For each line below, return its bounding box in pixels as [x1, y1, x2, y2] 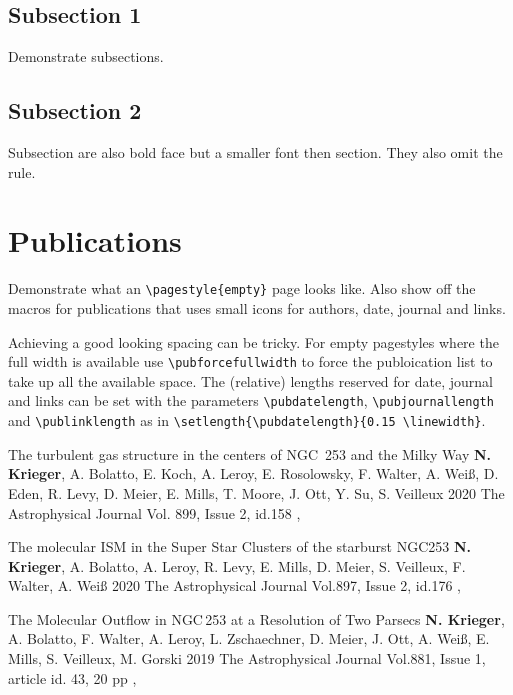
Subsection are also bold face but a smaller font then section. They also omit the [8, 142, 503, 162]
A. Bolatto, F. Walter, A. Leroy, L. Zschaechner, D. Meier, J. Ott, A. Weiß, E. [8, 628, 490, 649]
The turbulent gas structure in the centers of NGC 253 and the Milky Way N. [8, 443, 492, 464]
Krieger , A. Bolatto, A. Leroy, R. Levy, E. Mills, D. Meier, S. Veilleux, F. [8, 555, 466, 576]
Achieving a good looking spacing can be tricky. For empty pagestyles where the [8, 331, 499, 352]
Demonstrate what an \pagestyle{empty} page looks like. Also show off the [8, 278, 476, 299]
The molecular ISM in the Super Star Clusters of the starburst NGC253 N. [8, 536, 472, 557]
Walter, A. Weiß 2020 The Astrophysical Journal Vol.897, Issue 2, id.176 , [8, 575, 461, 596]
